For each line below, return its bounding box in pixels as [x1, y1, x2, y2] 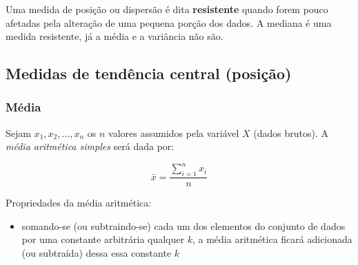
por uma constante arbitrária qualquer [21, 232, 184, 246]
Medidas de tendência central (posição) [6, 63, 292, 84]
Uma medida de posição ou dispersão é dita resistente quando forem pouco [6, 2, 328, 16]
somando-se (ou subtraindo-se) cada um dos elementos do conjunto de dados [21, 218, 346, 233]
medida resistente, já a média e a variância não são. [6, 29, 223, 43]
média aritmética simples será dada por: [6, 139, 175, 153]
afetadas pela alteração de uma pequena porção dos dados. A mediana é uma [6, 15, 332, 30]
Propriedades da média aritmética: [6, 195, 152, 210]
